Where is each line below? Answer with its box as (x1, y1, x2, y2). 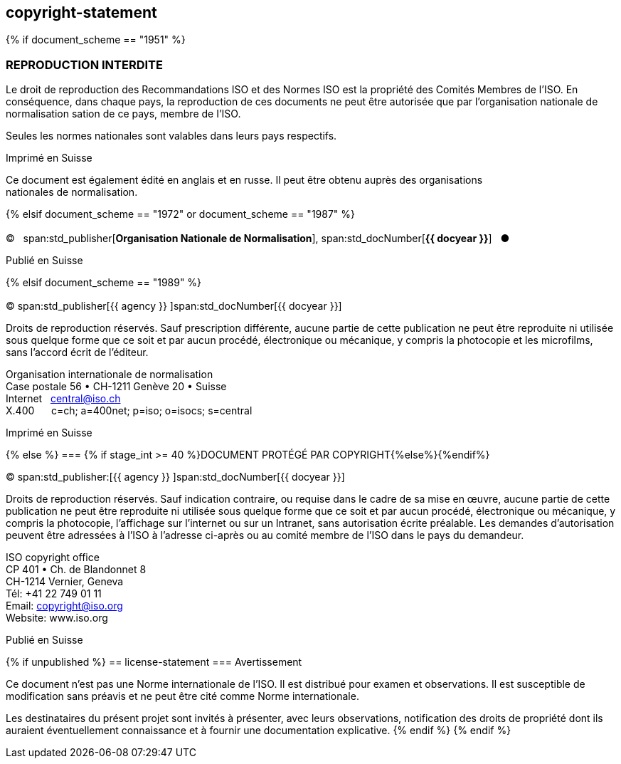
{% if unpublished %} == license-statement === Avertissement (6, 655, 302, 668)
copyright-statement (6, 4, 157, 21)
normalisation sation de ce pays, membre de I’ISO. (6, 108, 241, 120)
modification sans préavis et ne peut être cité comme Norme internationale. (6, 689, 359, 702)
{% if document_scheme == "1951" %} (6, 33, 186, 46)
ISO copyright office (6, 550, 100, 563)
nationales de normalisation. (6, 186, 138, 199)
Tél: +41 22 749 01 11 (6, 587, 102, 600)
